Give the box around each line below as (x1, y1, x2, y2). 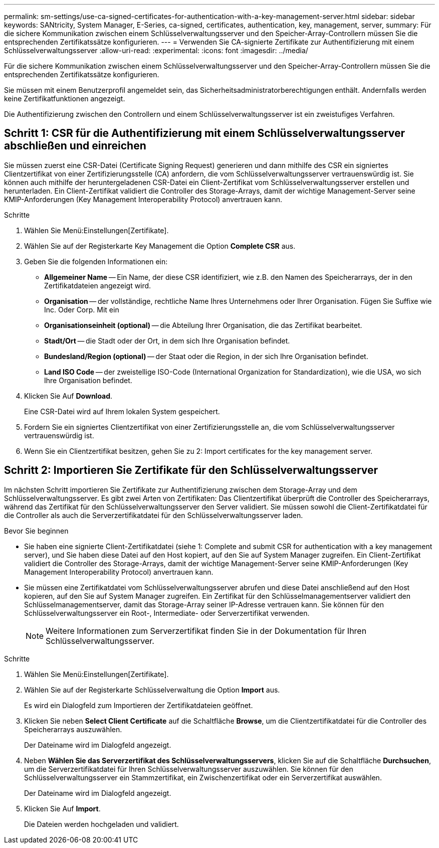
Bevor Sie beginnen (4, 526, 69, 535)
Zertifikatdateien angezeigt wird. (44, 281, 151, 290)
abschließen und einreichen (4, 139, 146, 152)
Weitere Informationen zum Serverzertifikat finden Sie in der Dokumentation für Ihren (46, 625, 367, 636)
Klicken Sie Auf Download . (24, 391, 113, 400)
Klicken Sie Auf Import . (24, 804, 101, 813)
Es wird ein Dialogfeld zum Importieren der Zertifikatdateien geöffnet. (24, 701, 253, 710)
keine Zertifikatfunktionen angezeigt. (4, 94, 125, 103)
